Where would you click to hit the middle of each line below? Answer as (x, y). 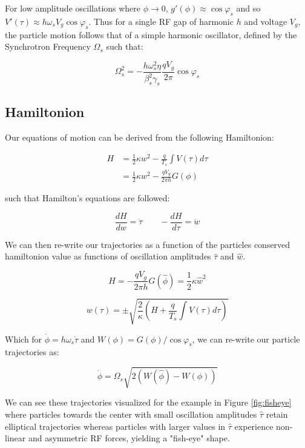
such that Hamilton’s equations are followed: (87, 198)
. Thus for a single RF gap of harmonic (161, 21)
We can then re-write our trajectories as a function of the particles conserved (148, 244)
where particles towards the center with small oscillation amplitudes (131, 414)
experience (254, 426)
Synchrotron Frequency (48, 46)
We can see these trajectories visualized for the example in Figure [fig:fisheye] (148, 402)
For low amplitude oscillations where (73, 8)
